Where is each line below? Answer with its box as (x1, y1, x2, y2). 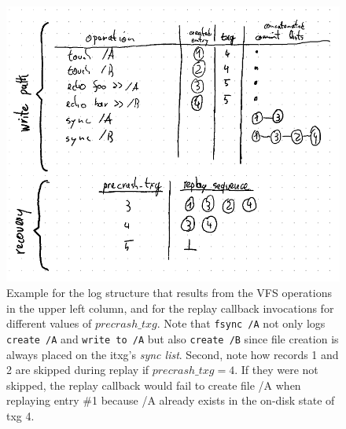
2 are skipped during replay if (6, 361, 149, 378)
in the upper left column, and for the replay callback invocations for (6, 299, 334, 316)
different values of (6, 315, 92, 332)
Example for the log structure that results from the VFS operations (6, 284, 332, 301)
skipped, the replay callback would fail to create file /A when (6, 376, 301, 393)
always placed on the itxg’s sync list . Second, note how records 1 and (6, 346, 339, 362)
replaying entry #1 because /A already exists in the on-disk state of (6, 392, 335, 409)
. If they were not (234, 361, 318, 378)
